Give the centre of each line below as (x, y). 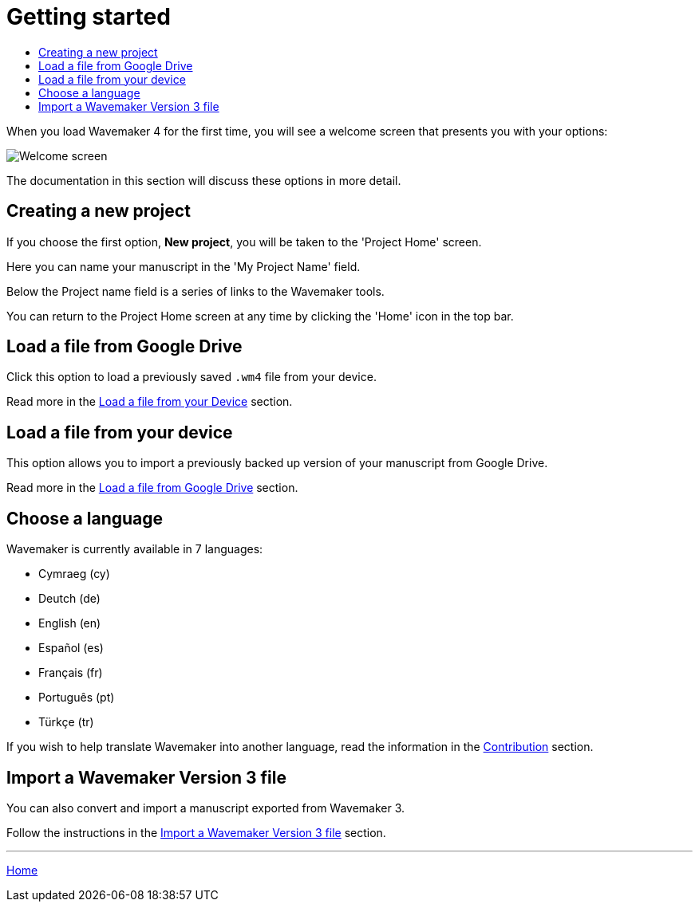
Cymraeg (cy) (74, 574)
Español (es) (71, 648)
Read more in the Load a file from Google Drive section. (152, 488)
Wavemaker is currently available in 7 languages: (135, 549)
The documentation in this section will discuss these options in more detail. (204, 180)
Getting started (89, 17)
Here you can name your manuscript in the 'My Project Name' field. (184, 266)
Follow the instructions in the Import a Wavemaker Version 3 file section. (196, 832)
